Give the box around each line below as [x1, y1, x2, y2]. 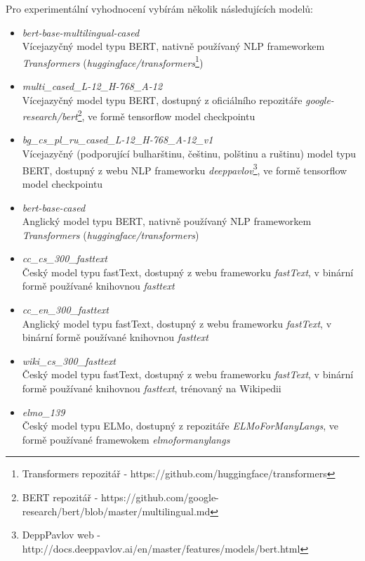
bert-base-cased [22, 200, 86, 214]
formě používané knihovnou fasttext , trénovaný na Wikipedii [22, 381, 281, 396]
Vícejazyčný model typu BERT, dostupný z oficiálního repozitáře [22, 92, 303, 107]
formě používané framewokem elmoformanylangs [22, 432, 230, 446]
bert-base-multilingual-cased [22, 25, 140, 39]
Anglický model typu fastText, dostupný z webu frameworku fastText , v [22, 316, 332, 330]
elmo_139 [22, 404, 65, 419]
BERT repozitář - [22, 490, 98, 504]
